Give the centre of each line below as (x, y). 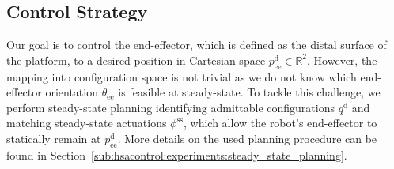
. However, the (342, 60)
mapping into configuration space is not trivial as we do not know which (182, 76)
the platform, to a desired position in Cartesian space (136, 60)
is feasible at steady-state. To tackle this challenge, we (249, 92)
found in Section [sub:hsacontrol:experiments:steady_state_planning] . (177, 154)
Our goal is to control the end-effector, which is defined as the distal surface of (197, 45)
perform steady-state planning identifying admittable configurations (170, 107)
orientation (72, 92)
